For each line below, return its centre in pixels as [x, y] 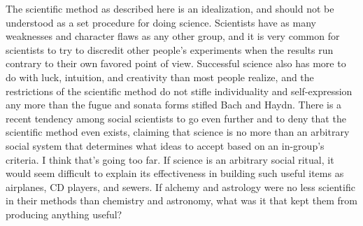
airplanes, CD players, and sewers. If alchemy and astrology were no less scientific [180, 186]
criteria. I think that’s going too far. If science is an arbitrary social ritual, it [170, 159]
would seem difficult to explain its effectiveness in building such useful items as [175, 173]
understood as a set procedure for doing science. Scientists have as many [161, 22]
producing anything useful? [64, 214]
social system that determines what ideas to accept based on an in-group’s [165, 145]
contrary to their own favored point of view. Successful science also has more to [176, 63]
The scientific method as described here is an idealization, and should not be [170, 8]
